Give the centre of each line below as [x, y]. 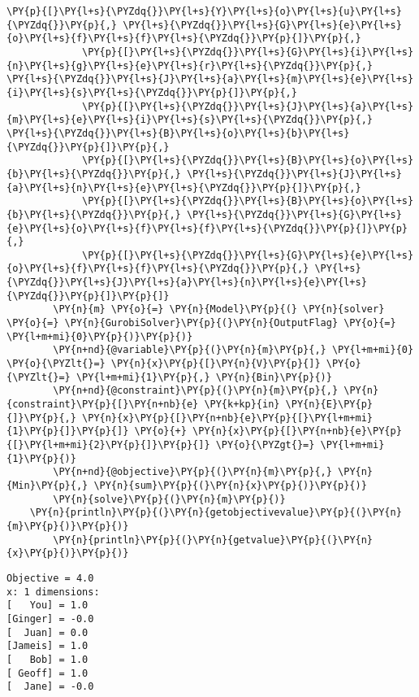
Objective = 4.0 [50, 578]
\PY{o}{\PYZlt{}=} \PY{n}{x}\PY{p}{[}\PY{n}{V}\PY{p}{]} [164, 364]
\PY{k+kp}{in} [242, 405]
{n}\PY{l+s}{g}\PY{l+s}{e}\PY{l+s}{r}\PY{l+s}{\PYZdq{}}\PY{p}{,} [190, 65]
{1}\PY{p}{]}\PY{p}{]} [68, 431]
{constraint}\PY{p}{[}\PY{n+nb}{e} [103, 405]
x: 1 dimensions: [53, 592]
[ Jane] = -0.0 [50, 687]
